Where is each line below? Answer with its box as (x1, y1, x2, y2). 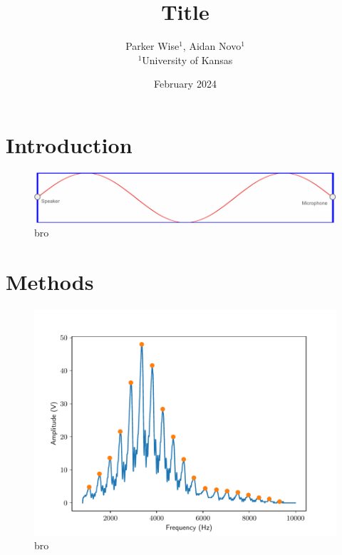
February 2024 (154, 76, 217, 91)
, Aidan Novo (182, 38, 242, 53)
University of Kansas (142, 52, 233, 67)
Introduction (6, 130, 133, 159)
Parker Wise (125, 38, 180, 53)
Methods (6, 266, 94, 296)
